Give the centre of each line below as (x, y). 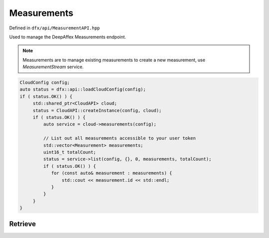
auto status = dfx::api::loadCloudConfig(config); (83, 89)
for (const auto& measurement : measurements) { (112, 173)
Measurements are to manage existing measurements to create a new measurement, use (114, 60)
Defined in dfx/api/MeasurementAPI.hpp (55, 28)
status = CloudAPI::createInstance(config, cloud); (97, 110)
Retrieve (22, 224)
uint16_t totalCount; (70, 152)
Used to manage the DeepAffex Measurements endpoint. (68, 37)
